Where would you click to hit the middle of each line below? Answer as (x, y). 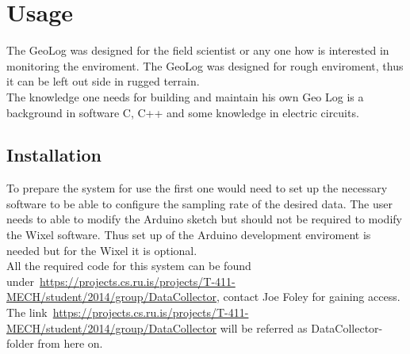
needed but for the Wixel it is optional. (102, 250)
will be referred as (264, 327)
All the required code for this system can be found (129, 266)
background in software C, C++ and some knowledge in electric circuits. (183, 112)
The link (27, 312)
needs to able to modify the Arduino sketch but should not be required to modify (204, 219)
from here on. (70, 343)
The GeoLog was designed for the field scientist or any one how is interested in (198, 50)
